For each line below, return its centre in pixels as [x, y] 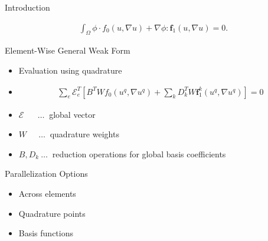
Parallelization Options [46, 174]
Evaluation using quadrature [70, 70]
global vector [72, 114]
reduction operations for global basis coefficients [139, 153]
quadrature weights [84, 134]
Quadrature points [52, 213]
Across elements [47, 194]
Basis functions [46, 233]
